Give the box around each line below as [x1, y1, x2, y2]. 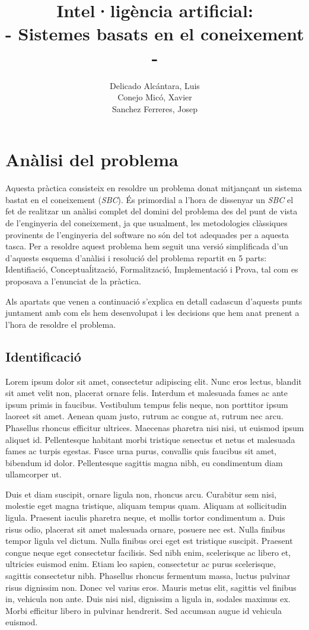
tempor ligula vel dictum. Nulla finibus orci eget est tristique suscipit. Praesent [5, 534, 293, 547]
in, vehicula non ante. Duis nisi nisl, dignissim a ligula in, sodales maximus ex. [5, 593, 291, 605]
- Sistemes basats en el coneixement [5, 21, 304, 46]
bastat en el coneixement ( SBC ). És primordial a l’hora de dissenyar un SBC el [5, 193, 294, 205]
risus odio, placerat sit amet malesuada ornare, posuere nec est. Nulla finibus [5, 523, 285, 535]
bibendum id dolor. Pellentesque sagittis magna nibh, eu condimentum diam [5, 456, 283, 468]
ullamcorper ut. [5, 468, 62, 480]
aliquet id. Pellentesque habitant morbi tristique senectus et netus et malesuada [5, 433, 295, 445]
